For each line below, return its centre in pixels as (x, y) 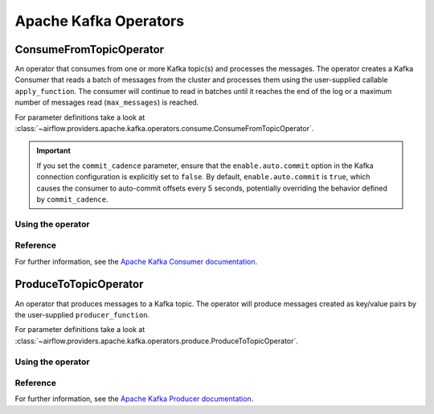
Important (54, 151)
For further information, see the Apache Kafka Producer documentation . (134, 399)
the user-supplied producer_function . (82, 314)
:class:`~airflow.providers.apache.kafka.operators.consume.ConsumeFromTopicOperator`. (164, 129)
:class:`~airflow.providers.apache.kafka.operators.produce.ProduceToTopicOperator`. (157, 341)
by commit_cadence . (72, 199)
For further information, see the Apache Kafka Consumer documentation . (136, 261)
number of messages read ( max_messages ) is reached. (107, 102)
